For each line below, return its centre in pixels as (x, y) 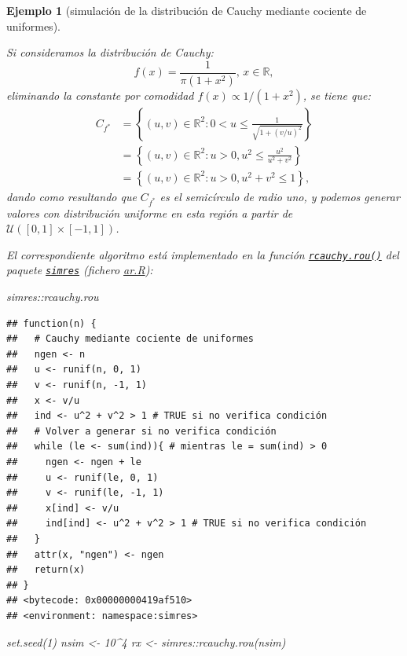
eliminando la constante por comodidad (100, 95)
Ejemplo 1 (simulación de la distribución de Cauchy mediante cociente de (187, 10)
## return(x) (46, 570)
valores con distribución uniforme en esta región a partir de (150, 213)
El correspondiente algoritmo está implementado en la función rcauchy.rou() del (203, 254)
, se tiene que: (337, 95)
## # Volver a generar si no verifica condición (141, 431)
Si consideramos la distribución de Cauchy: (110, 52)
